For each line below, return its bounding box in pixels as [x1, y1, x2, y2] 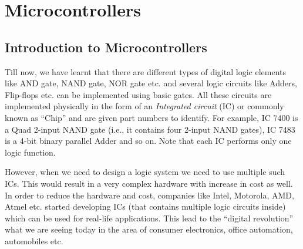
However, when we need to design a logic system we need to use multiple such [5, 166, 285, 178]
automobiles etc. [5, 234, 63, 247]
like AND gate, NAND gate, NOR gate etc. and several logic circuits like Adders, [5, 77, 297, 89]
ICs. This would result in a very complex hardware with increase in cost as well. [5, 177, 293, 189]
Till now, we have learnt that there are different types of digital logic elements [5, 65, 286, 78]
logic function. [5, 146, 56, 158]
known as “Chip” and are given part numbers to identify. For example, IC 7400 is [5, 111, 298, 123]
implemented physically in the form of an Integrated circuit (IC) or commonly [5, 100, 284, 112]
